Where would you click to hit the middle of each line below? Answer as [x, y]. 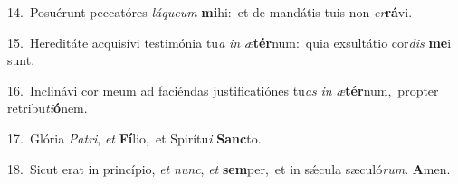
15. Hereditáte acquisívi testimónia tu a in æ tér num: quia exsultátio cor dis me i [229, 42]
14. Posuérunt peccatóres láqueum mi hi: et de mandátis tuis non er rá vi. [210, 12]
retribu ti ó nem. [48, 108]
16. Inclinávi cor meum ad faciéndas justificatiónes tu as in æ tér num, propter [223, 90]
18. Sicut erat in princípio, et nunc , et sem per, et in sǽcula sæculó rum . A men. [229, 168]
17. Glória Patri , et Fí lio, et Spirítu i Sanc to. [134, 138]
